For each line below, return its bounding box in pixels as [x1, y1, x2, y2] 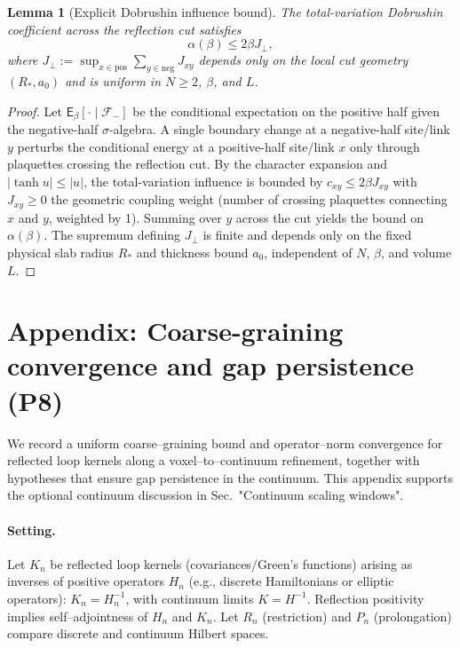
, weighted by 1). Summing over [48, 208, 222, 226]
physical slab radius [7, 242, 115, 261]
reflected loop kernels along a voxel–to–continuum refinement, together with [7, 451, 420, 470]
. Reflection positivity [306, 589, 424, 607]
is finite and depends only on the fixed [202, 225, 412, 244]
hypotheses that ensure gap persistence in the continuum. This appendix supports [7, 468, 454, 486]
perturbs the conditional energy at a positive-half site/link [17, 137, 335, 155]
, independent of [264, 242, 353, 261]
